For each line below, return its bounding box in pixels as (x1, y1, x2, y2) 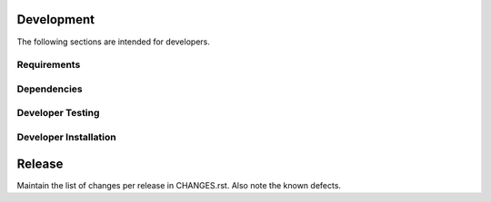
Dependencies (16, 82, 84, 95)
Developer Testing (16, 107, 100, 120)
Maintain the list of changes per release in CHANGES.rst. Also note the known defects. (16, 179, 341, 190)
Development (16, 12, 95, 27)
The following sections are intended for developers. (16, 36, 211, 47)
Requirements (16, 59, 81, 72)
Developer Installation (16, 130, 117, 143)
